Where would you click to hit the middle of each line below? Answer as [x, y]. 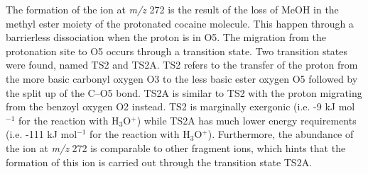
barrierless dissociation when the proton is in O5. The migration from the [166, 37]
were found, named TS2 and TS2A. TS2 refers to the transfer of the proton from [182, 65]
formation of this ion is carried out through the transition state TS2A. [159, 162]
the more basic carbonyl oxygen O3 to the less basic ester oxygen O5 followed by [182, 78]
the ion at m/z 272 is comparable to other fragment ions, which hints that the [176, 147]
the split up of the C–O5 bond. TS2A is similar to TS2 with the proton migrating [184, 92]
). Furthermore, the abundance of [281, 134]
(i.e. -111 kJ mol [42, 134]
